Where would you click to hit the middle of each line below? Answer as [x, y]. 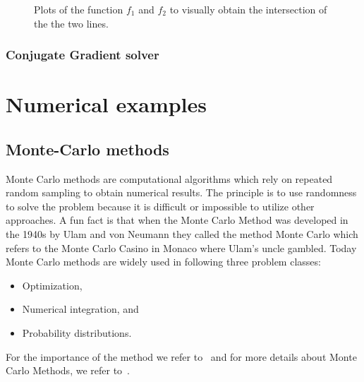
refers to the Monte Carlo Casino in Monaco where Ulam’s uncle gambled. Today [181, 247]
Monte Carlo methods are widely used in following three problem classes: [163, 262]
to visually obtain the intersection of [248, 9]
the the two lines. [71, 23]
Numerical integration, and [80, 309]
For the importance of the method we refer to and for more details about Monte [181, 356]
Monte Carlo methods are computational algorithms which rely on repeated [169, 178]
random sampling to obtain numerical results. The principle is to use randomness [181, 192]
